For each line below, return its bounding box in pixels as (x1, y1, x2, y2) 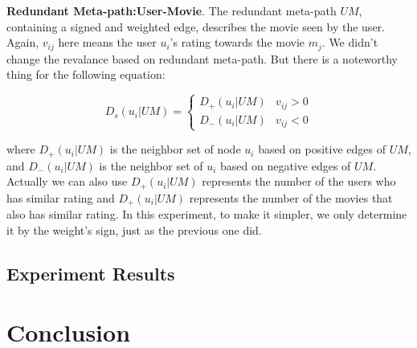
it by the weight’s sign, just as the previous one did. (6, 221, 262, 238)
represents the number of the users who (202, 173, 396, 190)
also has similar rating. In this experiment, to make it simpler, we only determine (6, 206, 407, 223)
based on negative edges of (220, 157, 351, 174)
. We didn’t (321, 34, 378, 51)
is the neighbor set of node (109, 141, 241, 158)
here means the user (58, 34, 157, 51)
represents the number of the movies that (189, 189, 393, 206)
